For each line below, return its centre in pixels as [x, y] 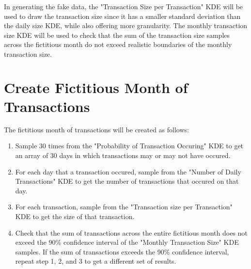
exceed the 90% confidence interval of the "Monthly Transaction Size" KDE [127, 242]
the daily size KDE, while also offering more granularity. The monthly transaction [126, 25]
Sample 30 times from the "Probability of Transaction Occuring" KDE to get [129, 146]
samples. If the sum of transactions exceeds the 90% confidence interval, [122, 251]
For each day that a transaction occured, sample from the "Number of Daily [128, 171]
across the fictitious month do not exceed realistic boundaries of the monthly [118, 44]
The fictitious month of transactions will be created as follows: [96, 129]
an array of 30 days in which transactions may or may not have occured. [123, 155]
